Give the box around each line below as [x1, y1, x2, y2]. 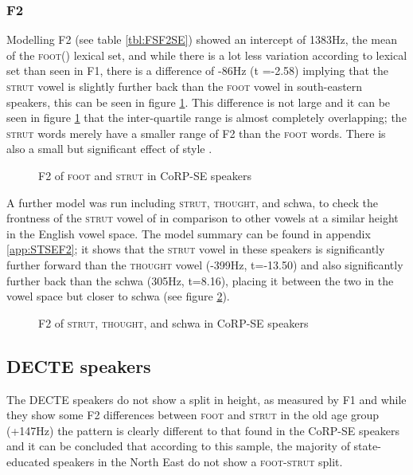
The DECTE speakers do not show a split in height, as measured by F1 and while [6, 391, 407, 407]
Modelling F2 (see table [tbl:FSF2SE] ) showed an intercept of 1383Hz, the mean [6, 31, 397, 48]
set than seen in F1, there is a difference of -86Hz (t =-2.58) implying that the [6, 62, 388, 79]
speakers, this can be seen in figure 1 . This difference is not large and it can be [6, 93, 391, 110]
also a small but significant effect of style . [6, 140, 212, 157]
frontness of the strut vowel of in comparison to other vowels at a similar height [6, 210, 399, 226]
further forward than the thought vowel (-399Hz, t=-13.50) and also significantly [6, 256, 403, 273]
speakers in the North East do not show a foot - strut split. [53, 453, 343, 469]
